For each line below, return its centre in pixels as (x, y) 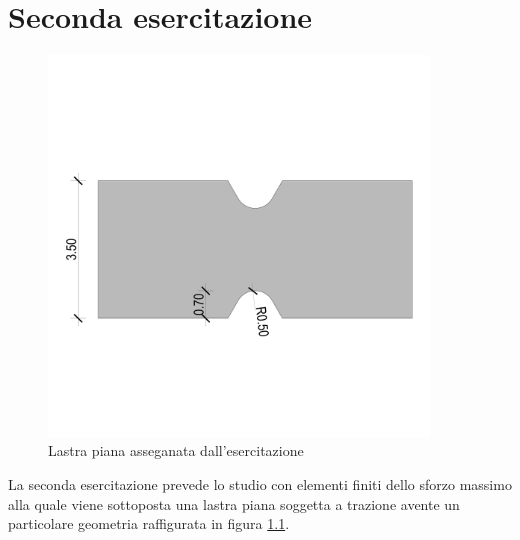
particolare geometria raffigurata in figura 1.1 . (149, 523)
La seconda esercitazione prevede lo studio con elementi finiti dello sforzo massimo (260, 483)
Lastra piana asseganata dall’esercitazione (176, 450)
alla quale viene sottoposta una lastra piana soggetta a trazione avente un (234, 503)
